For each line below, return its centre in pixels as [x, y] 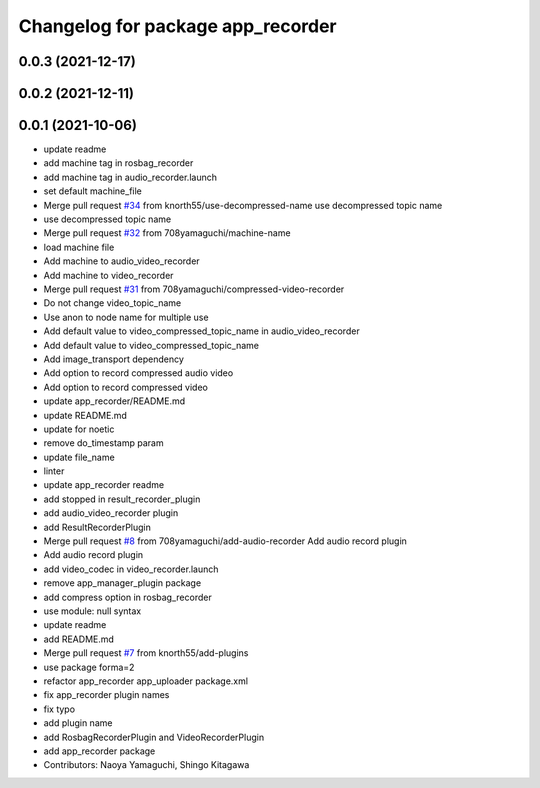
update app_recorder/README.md [114, 401]
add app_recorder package [99, 751]
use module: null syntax [92, 611]
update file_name [79, 457]
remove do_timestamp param [103, 443]
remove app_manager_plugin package [122, 583]
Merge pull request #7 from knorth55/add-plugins [146, 653]
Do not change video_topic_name [112, 303]
